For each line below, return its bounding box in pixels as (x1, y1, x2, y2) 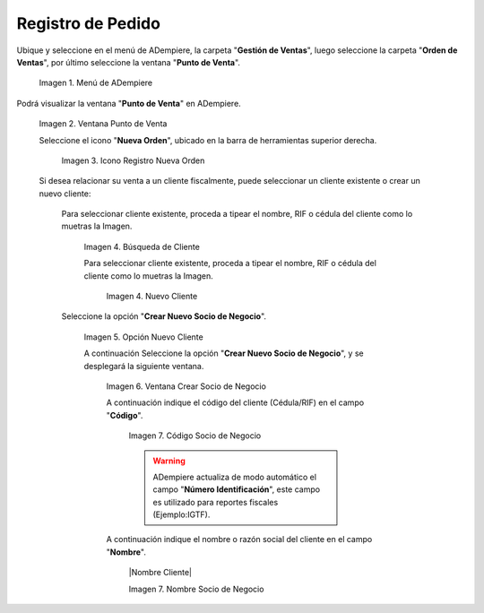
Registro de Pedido (16, 13, 161, 33)
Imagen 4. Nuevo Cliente (106, 291, 198, 302)
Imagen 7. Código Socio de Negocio (128, 430, 262, 441)
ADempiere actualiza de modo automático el (152, 471, 317, 482)
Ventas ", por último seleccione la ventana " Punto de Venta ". (16, 56, 241, 67)
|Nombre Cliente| (128, 567, 193, 578)
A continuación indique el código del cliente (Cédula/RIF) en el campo (106, 397, 365, 408)
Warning (152, 455, 186, 466)
